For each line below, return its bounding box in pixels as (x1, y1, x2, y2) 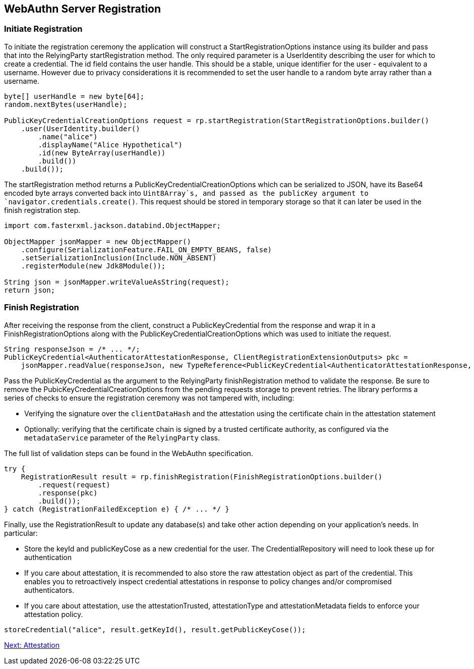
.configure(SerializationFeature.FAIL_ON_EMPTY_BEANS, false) (21, 245, 272, 254)
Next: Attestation (4, 640, 60, 649)
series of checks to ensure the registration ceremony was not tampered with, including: (4, 393, 294, 402)
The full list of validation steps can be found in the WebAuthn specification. (4, 449, 253, 458)
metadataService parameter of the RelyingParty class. (24, 433, 220, 442)
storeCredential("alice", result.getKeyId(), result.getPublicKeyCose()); (4, 625, 306, 634)
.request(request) (38, 480, 110, 489)
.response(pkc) (38, 488, 98, 497)
